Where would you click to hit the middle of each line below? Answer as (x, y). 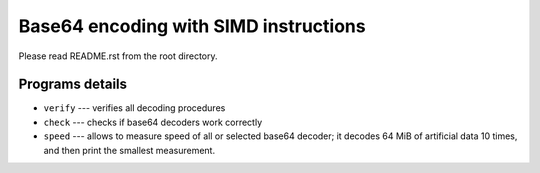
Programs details (73, 84)
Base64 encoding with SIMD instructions (192, 26)
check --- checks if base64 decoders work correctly (153, 122)
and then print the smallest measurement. (129, 150)
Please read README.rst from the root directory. (118, 56)
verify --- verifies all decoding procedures (134, 108)
